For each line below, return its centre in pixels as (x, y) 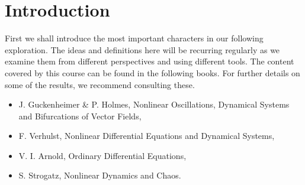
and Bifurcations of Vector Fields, (80, 116)
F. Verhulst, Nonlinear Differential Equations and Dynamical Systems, (147, 136)
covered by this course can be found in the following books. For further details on (152, 72)
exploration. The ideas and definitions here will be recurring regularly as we (142, 49)
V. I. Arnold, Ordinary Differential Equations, (102, 155)
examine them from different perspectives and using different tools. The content (150, 61)
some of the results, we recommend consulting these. (100, 84)
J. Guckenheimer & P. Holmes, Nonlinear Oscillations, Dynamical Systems (154, 104)
